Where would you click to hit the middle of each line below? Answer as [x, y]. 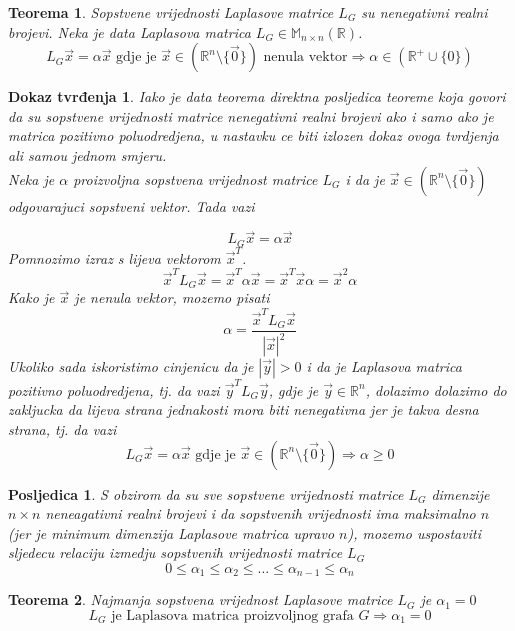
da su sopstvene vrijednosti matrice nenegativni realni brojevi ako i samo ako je [251, 115]
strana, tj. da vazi [62, 428]
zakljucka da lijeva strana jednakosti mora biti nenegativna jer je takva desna [243, 409]
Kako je [31, 297]
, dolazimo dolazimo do [436, 389]
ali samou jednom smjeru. [87, 154]
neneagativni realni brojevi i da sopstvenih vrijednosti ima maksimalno [260, 513]
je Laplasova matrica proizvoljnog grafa [232, 615]
